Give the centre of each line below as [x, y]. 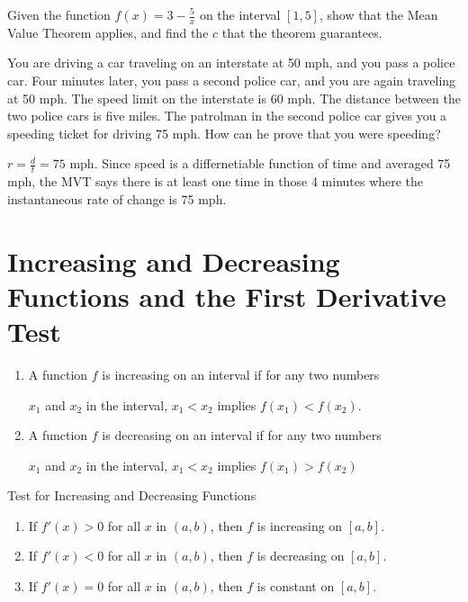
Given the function [59, 14]
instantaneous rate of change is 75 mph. [117, 198]
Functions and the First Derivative [227, 296]
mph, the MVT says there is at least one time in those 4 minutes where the [216, 181]
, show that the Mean [378, 14]
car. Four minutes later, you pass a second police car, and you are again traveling [232, 81]
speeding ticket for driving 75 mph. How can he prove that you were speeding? [224, 133]
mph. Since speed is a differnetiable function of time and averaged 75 [260, 163]
